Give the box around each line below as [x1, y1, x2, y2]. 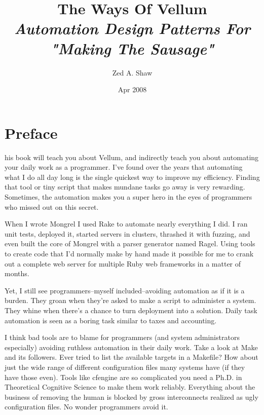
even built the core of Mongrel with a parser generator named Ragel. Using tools [5, 238, 255, 249]
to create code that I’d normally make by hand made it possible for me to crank [5, 248, 254, 258]
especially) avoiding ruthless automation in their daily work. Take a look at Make [5, 342, 258, 352]
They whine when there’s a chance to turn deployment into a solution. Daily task [5, 305, 257, 315]
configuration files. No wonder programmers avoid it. [5, 401, 168, 412]
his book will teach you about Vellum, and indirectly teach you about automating [5, 152, 259, 162]
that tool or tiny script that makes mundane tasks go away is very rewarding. [5, 181, 245, 192]
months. [5, 268, 29, 279]
